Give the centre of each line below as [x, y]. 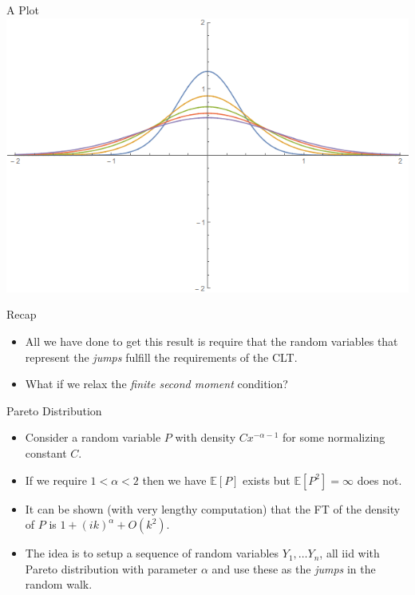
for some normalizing [334, 437]
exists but [267, 480]
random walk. [59, 584]
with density [206, 437]
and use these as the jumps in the [294, 568]
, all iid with [350, 553]
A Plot [23, 10]
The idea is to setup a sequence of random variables [152, 553]
